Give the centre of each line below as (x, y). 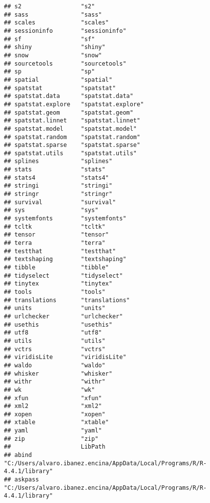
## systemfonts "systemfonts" (65, 219)
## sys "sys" (51, 210)
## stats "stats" (55, 170)
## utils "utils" (55, 341)
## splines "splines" (58, 161)
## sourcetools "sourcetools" (65, 63)
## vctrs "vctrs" (55, 349)
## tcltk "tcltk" (55, 227)
